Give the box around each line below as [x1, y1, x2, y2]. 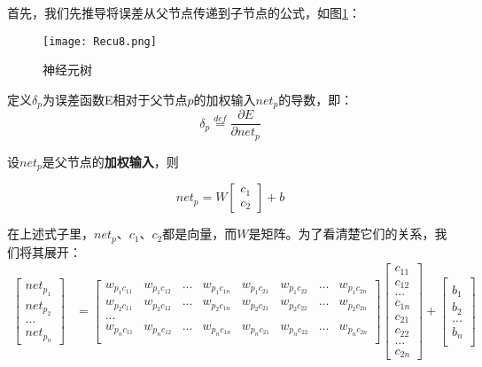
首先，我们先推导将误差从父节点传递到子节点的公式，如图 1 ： [7, 4, 361, 21]
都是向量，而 [162, 224, 237, 243]
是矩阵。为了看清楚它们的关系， [248, 224, 435, 243]
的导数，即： [278, 90, 354, 108]
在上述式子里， [7, 224, 94, 243]
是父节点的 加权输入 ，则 [42, 152, 179, 170]
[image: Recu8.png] [43, 35, 157, 48]
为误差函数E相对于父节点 [42, 90, 188, 108]
